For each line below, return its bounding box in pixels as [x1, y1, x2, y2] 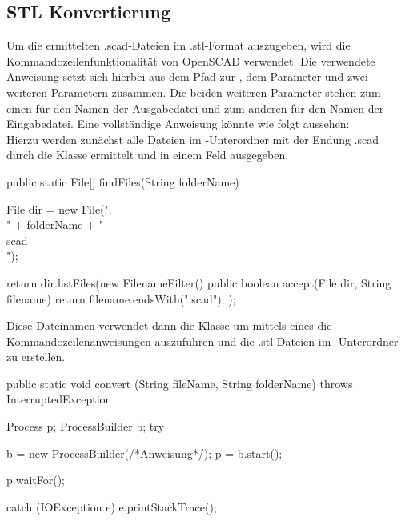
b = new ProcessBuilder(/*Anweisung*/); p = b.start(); [6, 444, 283, 461]
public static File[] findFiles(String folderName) [6, 173, 239, 190]
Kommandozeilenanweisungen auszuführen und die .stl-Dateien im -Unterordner [6, 332, 399, 349]
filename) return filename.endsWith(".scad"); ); [6, 290, 236, 307]
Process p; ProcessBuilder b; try [6, 418, 165, 435]
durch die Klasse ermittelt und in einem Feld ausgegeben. [6, 146, 289, 163]
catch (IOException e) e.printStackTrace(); [6, 498, 217, 515]
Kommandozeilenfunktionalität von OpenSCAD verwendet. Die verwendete [6, 52, 375, 69]
